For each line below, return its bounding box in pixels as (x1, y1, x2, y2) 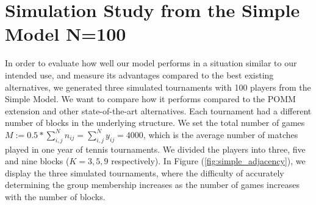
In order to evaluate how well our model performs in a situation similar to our (5, 57, 297, 69)
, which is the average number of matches (143, 128, 298, 141)
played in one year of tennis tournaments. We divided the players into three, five (5, 142, 306, 155)
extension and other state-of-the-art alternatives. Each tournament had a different (5, 104, 312, 117)
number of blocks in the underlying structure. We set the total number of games (5, 116, 305, 129)
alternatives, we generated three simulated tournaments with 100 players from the (5, 80, 311, 93)
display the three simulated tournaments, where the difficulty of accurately (5, 166, 284, 179)
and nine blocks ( (5, 155, 70, 167)
